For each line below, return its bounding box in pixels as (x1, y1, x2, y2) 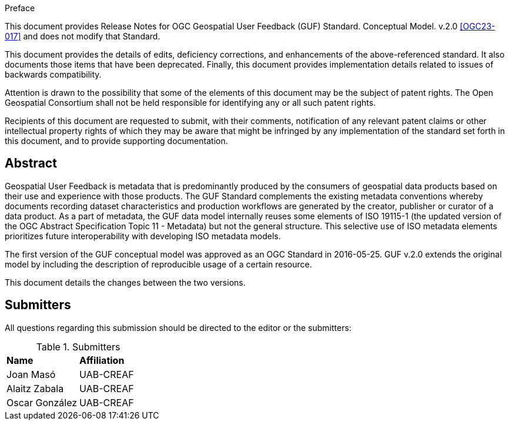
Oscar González (6, 396, 78, 409)
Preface (5, 3, 35, 13)
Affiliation (79, 354, 125, 366)
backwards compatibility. (5, 69, 102, 79)
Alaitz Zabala (6, 382, 64, 394)
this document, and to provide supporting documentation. (5, 136, 228, 146)
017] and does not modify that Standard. (5, 31, 160, 41)
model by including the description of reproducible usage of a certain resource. (5, 259, 312, 269)
